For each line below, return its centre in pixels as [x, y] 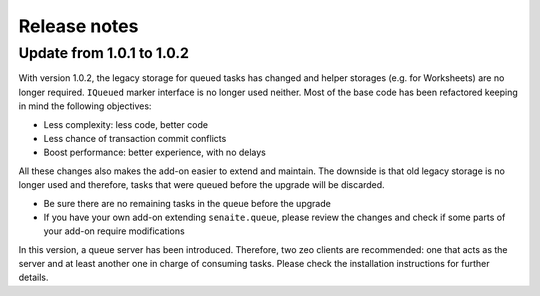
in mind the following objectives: [85, 106]
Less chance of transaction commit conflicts [135, 138]
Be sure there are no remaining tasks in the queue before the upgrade [187, 203]
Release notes [78, 26]
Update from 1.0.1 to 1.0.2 [104, 53]
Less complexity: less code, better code [126, 124]
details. [33, 277]
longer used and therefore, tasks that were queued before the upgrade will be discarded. [201, 185]
